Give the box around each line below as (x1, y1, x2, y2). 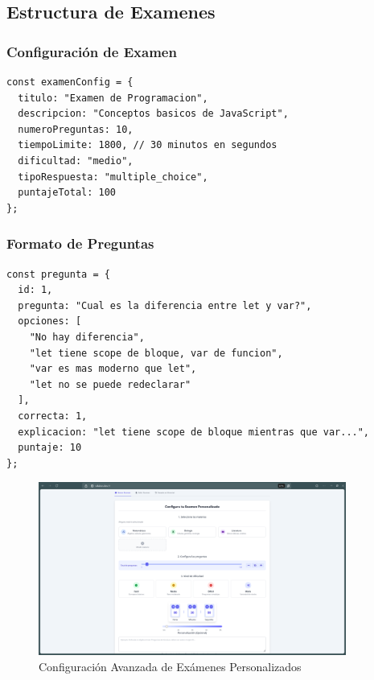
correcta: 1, (18, 410, 88, 422)
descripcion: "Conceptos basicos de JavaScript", (18, 108, 289, 120)
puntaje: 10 (18, 442, 82, 454)
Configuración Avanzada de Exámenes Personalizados (39, 657, 302, 674)
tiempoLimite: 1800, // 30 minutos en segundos (18, 139, 277, 151)
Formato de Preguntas (6, 233, 154, 253)
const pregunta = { (6, 268, 110, 280)
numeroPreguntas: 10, (18, 123, 134, 135)
